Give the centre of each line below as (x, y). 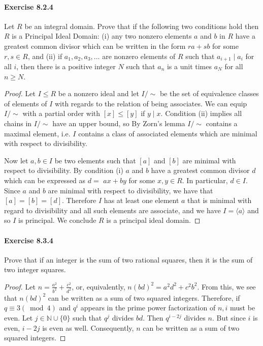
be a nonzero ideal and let (98, 93)
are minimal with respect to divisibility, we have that (130, 190)
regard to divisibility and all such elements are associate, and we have (112, 210)
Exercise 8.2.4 (29, 6)
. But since (229, 317)
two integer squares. (35, 269)
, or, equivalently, (98, 286)
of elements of (26, 103)
